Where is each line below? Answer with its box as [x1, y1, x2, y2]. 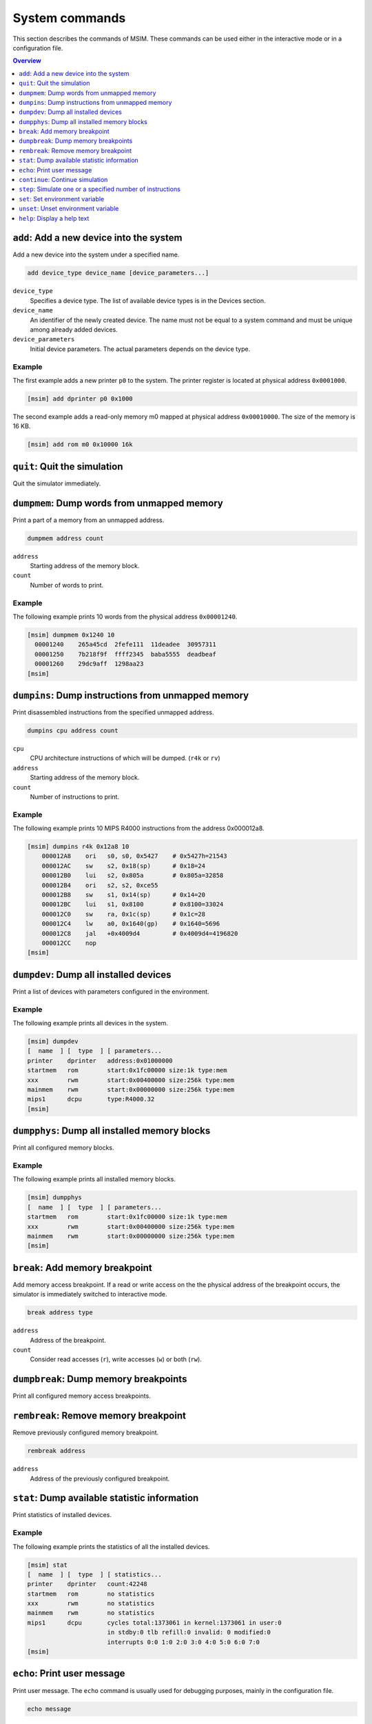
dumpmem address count [27, 534, 104, 542]
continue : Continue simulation [19, 176, 108, 184]
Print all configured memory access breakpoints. [12, 1392, 151, 1400]
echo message [27, 1705, 72, 1713]
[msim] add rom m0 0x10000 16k [27, 441, 134, 448]
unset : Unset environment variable [19, 204, 119, 213]
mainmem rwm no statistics [27, 1609, 155, 1617]
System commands [12, 10, 126, 26]
